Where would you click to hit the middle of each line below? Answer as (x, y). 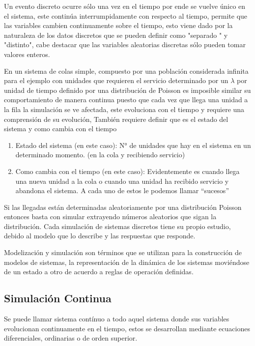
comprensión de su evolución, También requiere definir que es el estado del (116, 119)
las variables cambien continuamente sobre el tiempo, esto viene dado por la (118, 25)
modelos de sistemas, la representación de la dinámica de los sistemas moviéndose (127, 262)
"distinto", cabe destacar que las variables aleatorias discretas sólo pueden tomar (125, 44)
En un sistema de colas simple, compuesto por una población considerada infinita (126, 71)
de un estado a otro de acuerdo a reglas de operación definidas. (99, 272)
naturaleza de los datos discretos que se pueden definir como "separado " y (116, 35)
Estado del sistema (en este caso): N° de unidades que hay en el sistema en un (133, 145)
